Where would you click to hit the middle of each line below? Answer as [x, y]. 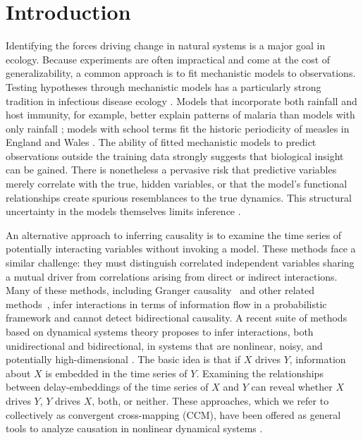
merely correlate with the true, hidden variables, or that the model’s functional [177, 184]
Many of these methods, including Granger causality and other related [160, 290]
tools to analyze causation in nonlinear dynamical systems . [134, 428]
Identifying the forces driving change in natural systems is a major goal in [166, 45]
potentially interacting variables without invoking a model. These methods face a [181, 249]
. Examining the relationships [260, 373]
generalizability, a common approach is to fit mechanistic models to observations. [181, 73]
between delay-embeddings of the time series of [107, 387]
